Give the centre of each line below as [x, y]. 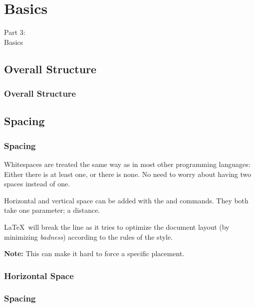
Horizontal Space [39, 275]
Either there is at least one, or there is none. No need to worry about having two [128, 174]
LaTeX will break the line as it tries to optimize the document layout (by [117, 227]
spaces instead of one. [37, 184]
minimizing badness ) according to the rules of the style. [89, 236]
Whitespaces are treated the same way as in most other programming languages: [127, 164]
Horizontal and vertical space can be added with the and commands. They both [126, 200]
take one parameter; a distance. [52, 210]
